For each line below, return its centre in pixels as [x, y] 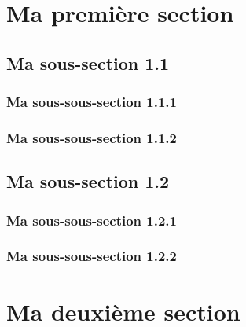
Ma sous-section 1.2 [88, 181]
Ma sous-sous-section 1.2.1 [92, 220]
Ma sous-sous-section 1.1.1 [92, 102]
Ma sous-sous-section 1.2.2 [92, 256]
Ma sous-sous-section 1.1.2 [92, 137]
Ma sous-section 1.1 [88, 62]
